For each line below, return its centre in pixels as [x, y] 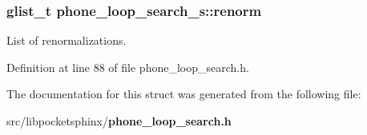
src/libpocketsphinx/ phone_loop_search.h [119, 121]
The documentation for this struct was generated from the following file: [184, 94]
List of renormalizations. [67, 40]
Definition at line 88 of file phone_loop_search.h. [128, 67]
